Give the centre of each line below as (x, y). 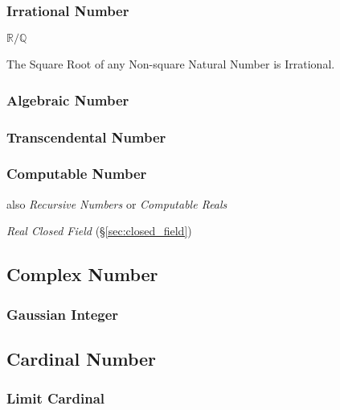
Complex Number (82, 274)
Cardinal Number (82, 358)
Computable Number (77, 174)
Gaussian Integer (63, 314)
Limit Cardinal (55, 398)
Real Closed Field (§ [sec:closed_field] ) (99, 231)
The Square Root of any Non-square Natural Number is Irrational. (171, 64)
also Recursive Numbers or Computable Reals (117, 203)
